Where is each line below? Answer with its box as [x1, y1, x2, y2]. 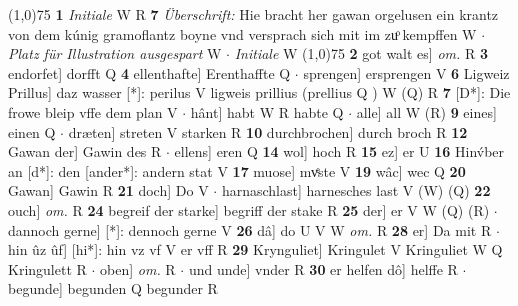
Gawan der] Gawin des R [8, 141, 162, 162]
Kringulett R [8, 258, 87, 279]
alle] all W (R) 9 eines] [356, 101, 497, 122]
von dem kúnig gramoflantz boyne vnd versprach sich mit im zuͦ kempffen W [8, 23, 477, 44]
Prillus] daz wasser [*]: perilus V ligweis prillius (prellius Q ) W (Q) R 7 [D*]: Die [8, 82, 511, 103]
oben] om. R [100, 258, 176, 279]
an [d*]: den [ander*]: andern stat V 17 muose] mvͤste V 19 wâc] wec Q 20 [8, 160, 466, 181]
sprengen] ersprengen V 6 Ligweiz [303, 62, 510, 83]
